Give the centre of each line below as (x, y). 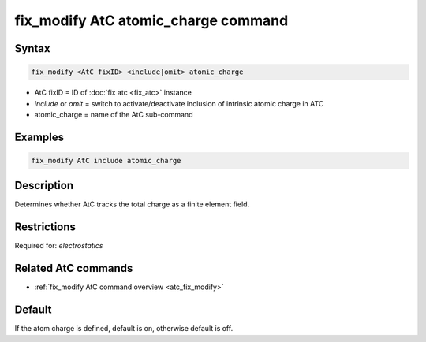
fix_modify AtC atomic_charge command (151, 20)
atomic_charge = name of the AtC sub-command (114, 114)
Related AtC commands (74, 268)
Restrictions (45, 227)
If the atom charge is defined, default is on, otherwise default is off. (124, 329)
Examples (39, 137)
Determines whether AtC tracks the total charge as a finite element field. (132, 204)
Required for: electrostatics (59, 246)
